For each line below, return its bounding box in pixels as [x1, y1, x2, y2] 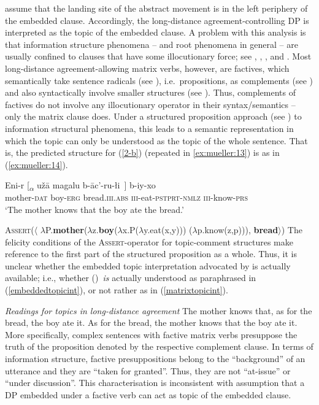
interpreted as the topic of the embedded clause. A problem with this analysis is [5, 26, 306, 39]
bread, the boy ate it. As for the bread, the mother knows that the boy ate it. [5, 316, 298, 329]
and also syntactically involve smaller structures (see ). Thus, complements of [5, 86, 296, 99]
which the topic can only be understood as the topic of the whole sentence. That [5, 134, 308, 147]
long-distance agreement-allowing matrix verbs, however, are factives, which [5, 61, 290, 74]
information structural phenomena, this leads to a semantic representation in [5, 121, 294, 134]
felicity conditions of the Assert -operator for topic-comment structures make [5, 235, 293, 248]
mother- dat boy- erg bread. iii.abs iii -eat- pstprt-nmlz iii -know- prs [5, 190, 248, 203]
